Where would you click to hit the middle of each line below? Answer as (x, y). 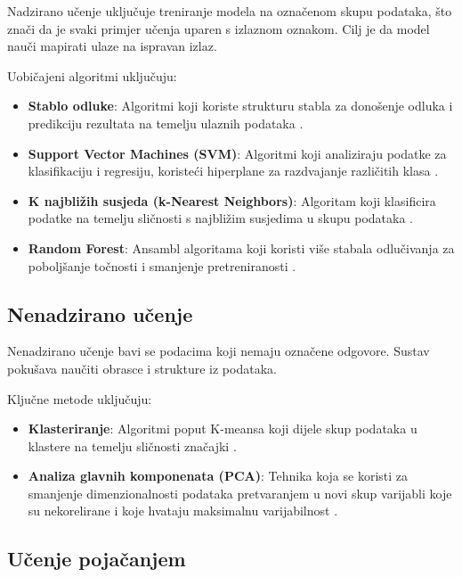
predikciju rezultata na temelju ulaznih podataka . (166, 123)
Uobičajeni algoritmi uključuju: (92, 75)
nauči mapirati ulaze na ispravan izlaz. (112, 46)
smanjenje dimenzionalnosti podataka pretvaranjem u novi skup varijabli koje (240, 493)
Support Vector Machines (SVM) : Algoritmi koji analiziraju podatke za (237, 153)
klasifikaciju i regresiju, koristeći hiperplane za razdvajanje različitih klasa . (233, 171)
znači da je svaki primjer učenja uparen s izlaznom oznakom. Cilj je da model (219, 28)
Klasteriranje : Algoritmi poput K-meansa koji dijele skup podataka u (223, 429)
